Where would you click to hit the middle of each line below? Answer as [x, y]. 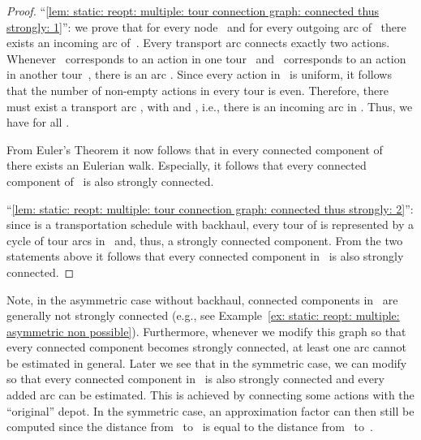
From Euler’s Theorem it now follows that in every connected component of [195, 149]
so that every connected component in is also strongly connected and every [195, 379]
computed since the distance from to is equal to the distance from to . [190, 427]
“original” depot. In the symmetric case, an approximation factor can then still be [210, 410]
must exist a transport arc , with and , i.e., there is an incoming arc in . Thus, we [210, 106]
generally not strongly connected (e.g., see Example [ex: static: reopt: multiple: [203, 315]
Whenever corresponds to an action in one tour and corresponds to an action [206, 58]
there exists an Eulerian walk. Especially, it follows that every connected [187, 165]
